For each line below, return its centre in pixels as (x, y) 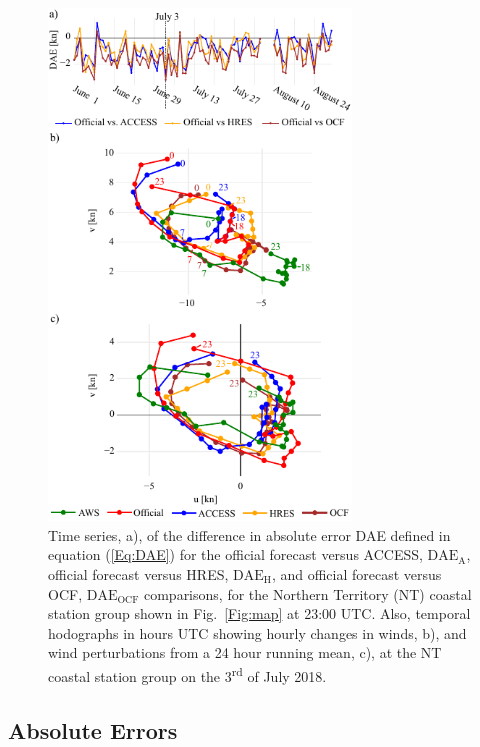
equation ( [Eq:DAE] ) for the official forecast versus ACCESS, (235, 554)
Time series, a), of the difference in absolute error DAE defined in (249, 534)
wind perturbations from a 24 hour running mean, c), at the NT (245, 652)
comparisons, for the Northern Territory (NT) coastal (307, 593)
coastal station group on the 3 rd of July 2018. (187, 674)
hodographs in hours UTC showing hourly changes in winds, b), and (257, 632)
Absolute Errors (93, 729)
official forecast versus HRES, (138, 573)
